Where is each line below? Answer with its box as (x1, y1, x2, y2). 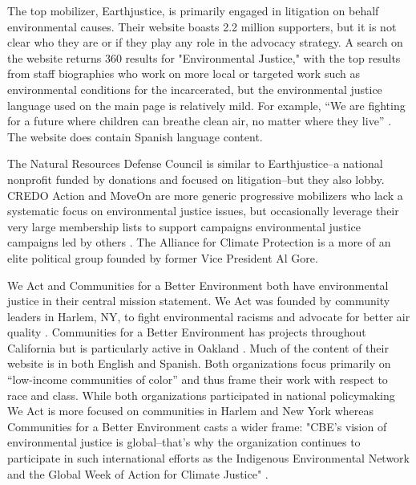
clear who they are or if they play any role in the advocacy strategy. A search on (7, 34, 403, 51)
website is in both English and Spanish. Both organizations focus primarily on (7, 355, 391, 372)
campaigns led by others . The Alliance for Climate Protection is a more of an (7, 234, 391, 251)
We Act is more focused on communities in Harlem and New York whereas (7, 402, 374, 419)
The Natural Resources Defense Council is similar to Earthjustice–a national (7, 155, 383, 172)
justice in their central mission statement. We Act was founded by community (7, 292, 390, 309)
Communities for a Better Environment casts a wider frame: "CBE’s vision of (7, 418, 387, 434)
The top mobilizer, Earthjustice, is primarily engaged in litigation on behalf (7, 2, 379, 18)
